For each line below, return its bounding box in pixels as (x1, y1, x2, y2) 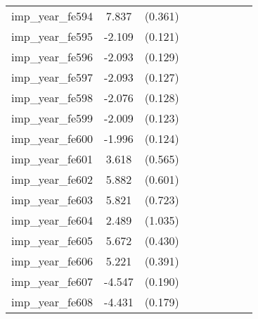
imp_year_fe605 (11, 232, 93, 249)
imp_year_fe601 (11, 151, 93, 167)
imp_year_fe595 (11, 28, 93, 44)
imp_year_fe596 (11, 49, 93, 65)
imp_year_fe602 (11, 171, 93, 187)
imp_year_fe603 (11, 192, 93, 208)
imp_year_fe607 (11, 273, 93, 289)
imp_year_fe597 (11, 69, 93, 85)
